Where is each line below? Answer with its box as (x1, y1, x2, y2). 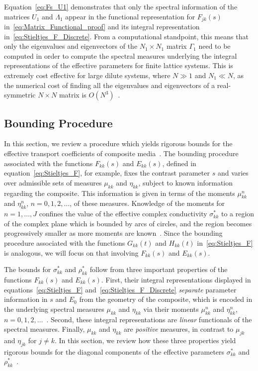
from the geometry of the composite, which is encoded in (79, 294, 253, 304)
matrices (4, 11, 30, 21)
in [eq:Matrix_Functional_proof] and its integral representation (4, 21, 200, 32)
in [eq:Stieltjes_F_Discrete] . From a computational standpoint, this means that (4, 31, 249, 41)
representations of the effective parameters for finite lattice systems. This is (4, 60, 233, 71)
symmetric (4, 90, 36, 100)
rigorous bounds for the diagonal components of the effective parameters (4, 346, 225, 357)
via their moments (143, 303, 199, 314)
